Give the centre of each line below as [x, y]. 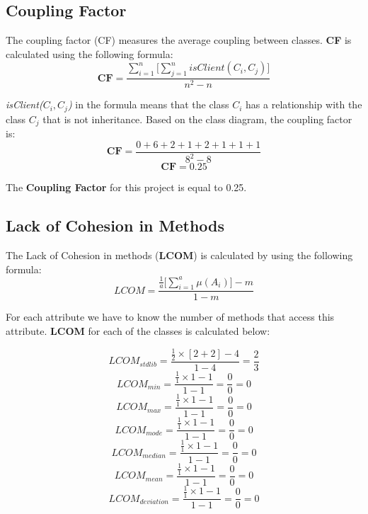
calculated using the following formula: [90, 53]
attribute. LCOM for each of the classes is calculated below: [138, 331]
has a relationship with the [304, 104]
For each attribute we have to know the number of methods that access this [170, 317]
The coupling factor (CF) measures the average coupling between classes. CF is [179, 40]
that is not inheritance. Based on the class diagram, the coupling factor [197, 119]
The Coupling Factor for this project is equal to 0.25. [126, 187]
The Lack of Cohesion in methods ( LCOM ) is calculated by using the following [179, 255]
